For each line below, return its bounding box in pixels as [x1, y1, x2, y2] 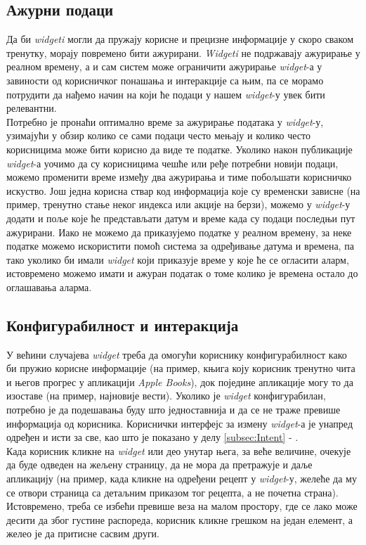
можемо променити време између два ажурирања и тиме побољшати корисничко [6, 169, 352, 184]
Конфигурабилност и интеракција [6, 314, 239, 335]
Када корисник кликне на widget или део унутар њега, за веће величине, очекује [6, 443, 351, 458]
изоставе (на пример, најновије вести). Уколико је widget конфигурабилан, [6, 388, 326, 403]
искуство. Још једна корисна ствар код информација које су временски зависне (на [6, 183, 360, 198]
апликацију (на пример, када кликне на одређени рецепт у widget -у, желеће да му [6, 471, 357, 486]
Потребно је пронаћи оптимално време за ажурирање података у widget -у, [6, 114, 324, 129]
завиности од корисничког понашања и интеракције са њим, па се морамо [6, 72, 324, 87]
